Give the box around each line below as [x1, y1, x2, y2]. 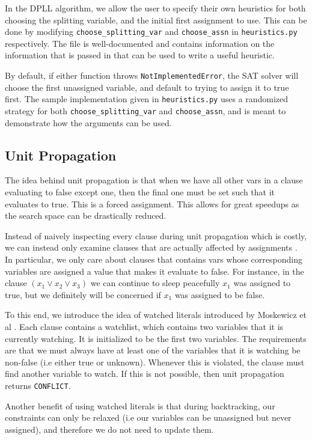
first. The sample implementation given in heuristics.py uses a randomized [5, 93, 289, 105]
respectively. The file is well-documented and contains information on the [5, 37, 275, 49]
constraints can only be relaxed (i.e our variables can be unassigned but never [5, 411, 292, 424]
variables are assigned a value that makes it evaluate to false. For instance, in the [5, 264, 304, 277]
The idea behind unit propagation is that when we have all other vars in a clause [5, 174, 303, 186]
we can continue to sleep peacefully [90, 277, 220, 289]
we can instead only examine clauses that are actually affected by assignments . [5, 241, 298, 254]
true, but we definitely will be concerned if [5, 288, 161, 301]
